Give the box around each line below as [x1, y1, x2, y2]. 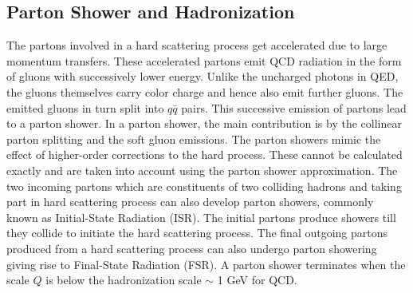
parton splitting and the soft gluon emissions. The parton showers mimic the [6, 130, 381, 147]
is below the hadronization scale [45, 271, 202, 288]
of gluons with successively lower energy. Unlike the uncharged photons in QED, [6, 68, 399, 85]
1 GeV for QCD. [217, 271, 297, 288]
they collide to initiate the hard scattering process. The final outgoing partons [6, 224, 388, 241]
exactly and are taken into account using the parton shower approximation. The [6, 161, 398, 178]
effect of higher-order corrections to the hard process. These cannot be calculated [6, 146, 403, 163]
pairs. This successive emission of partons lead [181, 99, 407, 116]
